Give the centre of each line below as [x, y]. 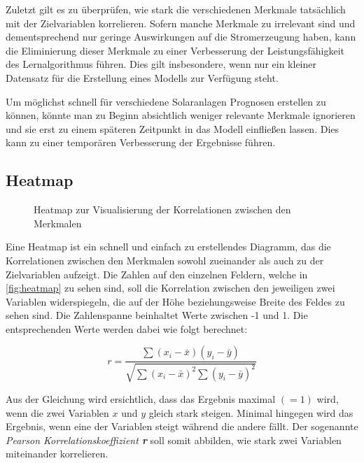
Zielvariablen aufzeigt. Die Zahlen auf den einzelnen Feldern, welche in [157, 274]
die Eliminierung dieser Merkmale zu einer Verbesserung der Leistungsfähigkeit [175, 50]
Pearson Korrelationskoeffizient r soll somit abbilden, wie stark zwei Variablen [174, 440]
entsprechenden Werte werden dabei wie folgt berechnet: [127, 328]
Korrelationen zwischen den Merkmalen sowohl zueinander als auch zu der [165, 260]
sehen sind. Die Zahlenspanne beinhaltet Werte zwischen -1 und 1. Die [157, 315]
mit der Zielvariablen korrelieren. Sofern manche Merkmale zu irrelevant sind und [181, 23]
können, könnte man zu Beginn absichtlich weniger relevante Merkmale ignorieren [181, 115]
